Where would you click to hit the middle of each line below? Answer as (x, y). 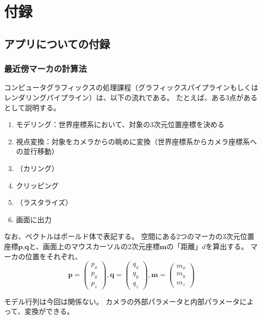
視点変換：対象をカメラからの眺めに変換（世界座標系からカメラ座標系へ (136, 141)
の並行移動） (37, 151)
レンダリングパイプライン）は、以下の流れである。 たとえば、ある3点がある (131, 97)
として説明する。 (32, 107)
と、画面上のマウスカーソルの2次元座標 (94, 246)
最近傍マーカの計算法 (46, 69)
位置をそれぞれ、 (54, 256)
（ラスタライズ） (44, 202)
